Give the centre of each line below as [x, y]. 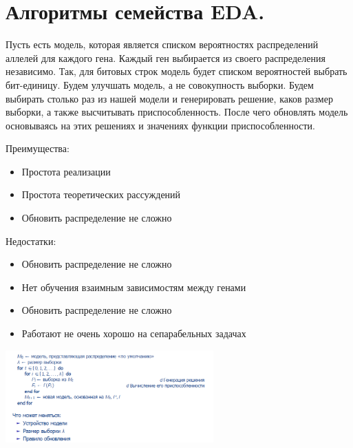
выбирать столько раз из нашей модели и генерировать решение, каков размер [169, 98]
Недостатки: [31, 241]
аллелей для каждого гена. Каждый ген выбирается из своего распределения [165, 57]
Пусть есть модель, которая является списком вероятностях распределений [162, 44]
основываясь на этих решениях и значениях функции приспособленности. [160, 125]
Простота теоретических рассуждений [101, 194]
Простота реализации [66, 171]
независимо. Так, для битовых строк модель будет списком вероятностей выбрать [176, 71]
